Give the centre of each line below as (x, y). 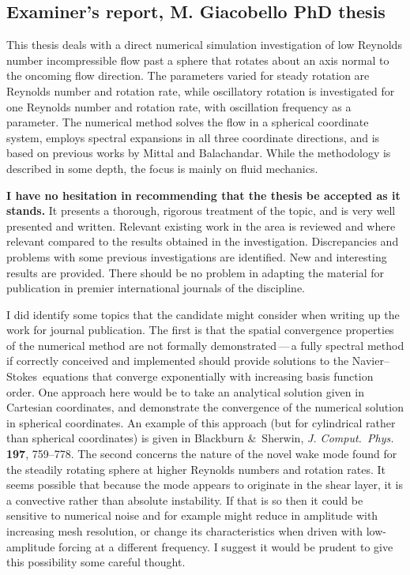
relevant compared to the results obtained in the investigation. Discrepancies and (203, 241)
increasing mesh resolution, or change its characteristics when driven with (185, 531)
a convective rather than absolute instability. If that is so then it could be (185, 500)
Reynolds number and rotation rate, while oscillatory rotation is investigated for (201, 90)
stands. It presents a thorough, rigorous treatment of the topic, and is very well (201, 210)
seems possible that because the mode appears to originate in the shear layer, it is (205, 485)
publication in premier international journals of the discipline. (156, 288)
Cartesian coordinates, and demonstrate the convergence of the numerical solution (205, 407)
